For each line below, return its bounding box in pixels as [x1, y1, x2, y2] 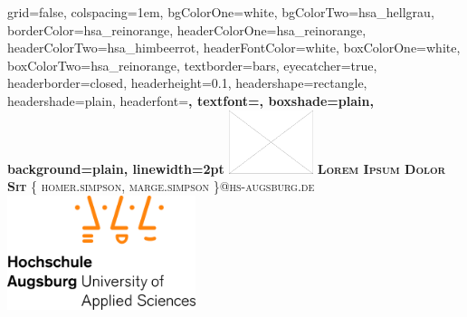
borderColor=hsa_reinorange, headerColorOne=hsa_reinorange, [7, 20, 367, 39]
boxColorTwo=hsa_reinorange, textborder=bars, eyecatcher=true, [7, 55, 377, 74]
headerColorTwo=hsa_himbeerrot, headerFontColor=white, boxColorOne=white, [7, 38, 461, 57]
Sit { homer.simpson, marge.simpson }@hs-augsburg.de [7, 177, 315, 196]
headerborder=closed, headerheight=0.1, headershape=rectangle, [7, 73, 367, 92]
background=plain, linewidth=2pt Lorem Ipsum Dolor [7, 158, 446, 178]
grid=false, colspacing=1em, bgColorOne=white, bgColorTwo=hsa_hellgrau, [7, 3, 434, 21]
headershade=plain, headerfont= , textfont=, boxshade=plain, [7, 91, 374, 110]
